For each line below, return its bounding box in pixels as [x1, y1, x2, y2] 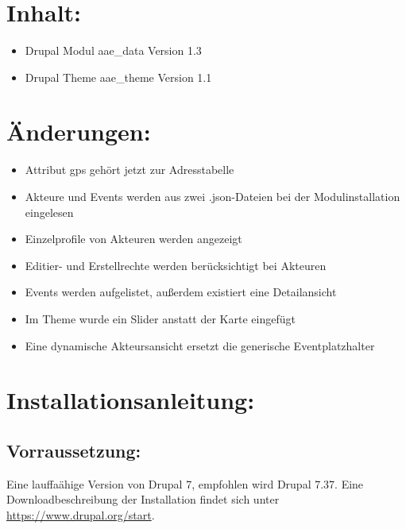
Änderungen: [6, 115, 151, 148]
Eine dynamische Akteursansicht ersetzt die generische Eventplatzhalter [25, 337, 375, 353]
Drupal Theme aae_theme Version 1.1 [25, 68, 212, 85]
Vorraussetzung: [6, 438, 141, 462]
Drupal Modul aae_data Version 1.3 [25, 42, 202, 59]
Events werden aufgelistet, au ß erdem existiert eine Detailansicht [25, 284, 337, 300]
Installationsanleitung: [6, 384, 255, 416]
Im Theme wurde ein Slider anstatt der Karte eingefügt [25, 310, 296, 326]
